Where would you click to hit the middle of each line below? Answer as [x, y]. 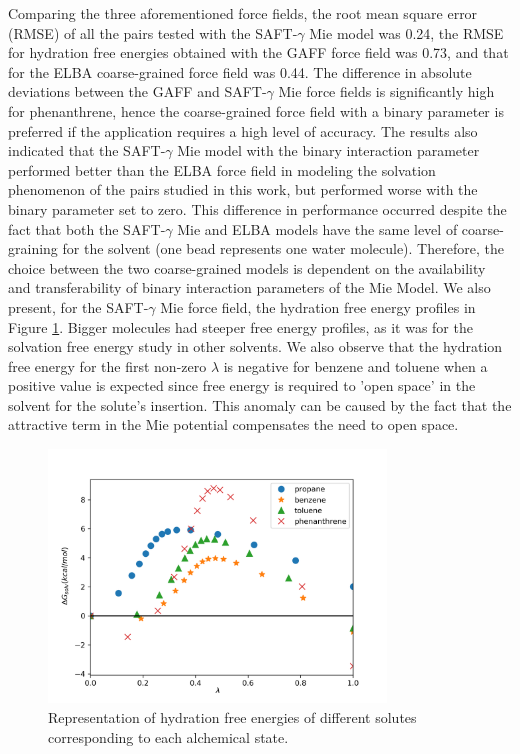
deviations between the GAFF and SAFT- [137, 91]
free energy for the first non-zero [107, 365]
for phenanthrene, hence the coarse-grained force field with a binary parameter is [256, 110]
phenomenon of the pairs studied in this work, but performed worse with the [243, 189]
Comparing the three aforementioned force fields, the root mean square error [243, 13]
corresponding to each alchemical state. [168, 736]
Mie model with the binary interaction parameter [328, 150]
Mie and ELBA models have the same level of [317, 228]
